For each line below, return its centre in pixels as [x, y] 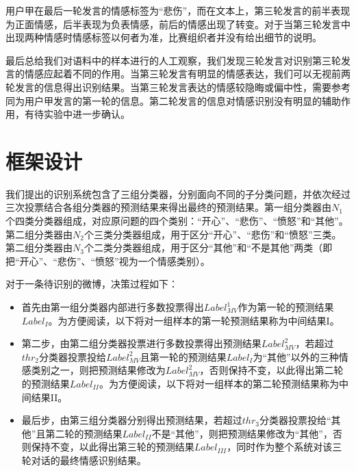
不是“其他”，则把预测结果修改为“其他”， [242, 433]
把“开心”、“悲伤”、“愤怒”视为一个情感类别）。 [108, 260]
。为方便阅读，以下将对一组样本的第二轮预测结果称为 [219, 383]
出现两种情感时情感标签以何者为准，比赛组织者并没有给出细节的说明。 [164, 37]
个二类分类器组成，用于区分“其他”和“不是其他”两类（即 [208, 247]
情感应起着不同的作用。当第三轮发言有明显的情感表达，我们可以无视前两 [187, 74]
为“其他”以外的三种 [296, 356]
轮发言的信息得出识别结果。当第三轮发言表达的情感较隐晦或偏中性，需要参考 [178, 87]
